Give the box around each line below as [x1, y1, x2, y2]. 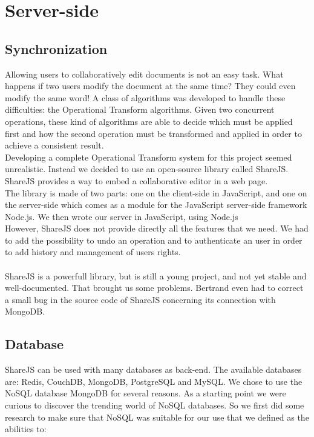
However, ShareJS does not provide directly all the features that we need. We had [5, 222, 309, 235]
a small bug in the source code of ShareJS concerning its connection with [5, 293, 276, 305]
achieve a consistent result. [5, 139, 104, 152]
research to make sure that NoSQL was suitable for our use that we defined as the [5, 410, 309, 423]
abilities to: [5, 422, 47, 435]
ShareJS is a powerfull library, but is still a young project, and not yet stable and [5, 269, 307, 282]
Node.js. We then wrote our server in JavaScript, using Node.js [5, 210, 238, 222]
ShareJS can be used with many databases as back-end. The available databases [5, 363, 302, 376]
